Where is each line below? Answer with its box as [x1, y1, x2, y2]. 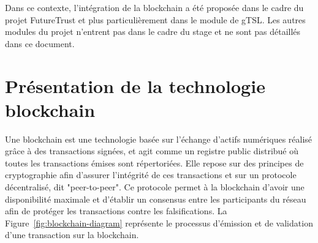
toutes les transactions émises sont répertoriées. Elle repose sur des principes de [5, 156, 304, 169]
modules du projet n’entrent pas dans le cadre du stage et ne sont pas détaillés [5, 25, 301, 38]
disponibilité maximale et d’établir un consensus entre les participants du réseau [5, 192, 306, 205]
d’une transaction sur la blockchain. [5, 228, 139, 241]
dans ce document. [5, 37, 75, 50]
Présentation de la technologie [5, 73, 265, 98]
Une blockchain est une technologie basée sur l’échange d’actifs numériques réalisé [5, 132, 312, 145]
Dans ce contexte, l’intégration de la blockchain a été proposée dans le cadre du [5, 1, 304, 13]
